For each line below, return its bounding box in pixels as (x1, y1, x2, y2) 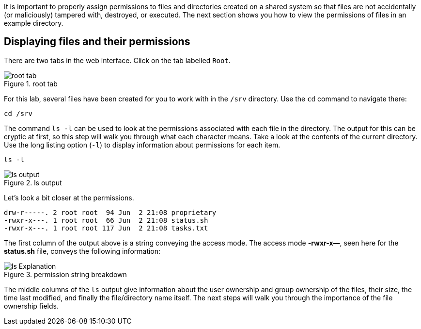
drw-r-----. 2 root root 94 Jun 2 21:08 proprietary (4, 208, 217, 216)
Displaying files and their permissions (4, 35, 190, 48)
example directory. (4, 19, 63, 27)
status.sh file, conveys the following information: (4, 247, 161, 255)
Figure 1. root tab (4, 79, 58, 88)
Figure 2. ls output (4, 178, 62, 187)
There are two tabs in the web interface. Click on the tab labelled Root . (4, 56, 231, 65)
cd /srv (4, 109, 33, 117)
